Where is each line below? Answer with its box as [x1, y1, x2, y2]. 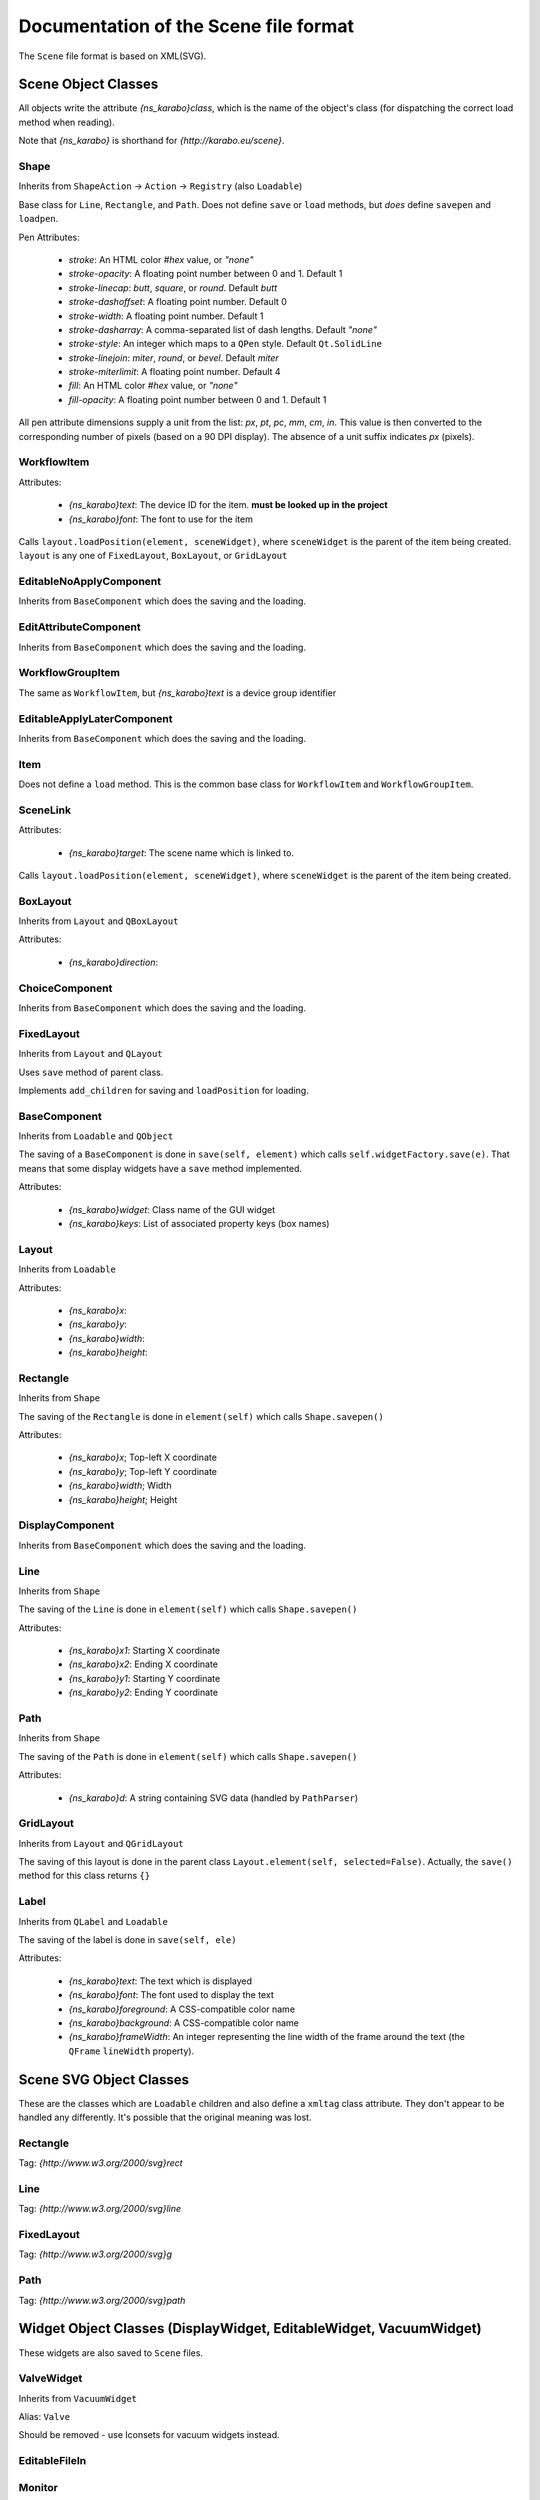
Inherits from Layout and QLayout [18, 1048, 164, 1060]
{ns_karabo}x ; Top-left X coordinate [68, 1451, 217, 1464]
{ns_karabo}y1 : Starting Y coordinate [68, 1672, 221, 1684]
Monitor [18, 2480, 59, 2494]
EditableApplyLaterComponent [18, 711, 174, 725]
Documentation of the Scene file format [18, 15, 355, 37]
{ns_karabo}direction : [68, 956, 159, 968]
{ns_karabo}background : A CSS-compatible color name [68, 2016, 300, 2029]
